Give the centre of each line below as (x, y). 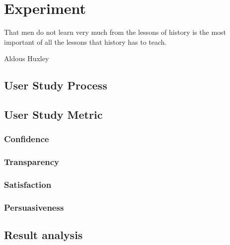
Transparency (32, 162)
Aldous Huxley (27, 58)
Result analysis (43, 235)
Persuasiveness (34, 207)
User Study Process (56, 85)
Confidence (27, 139)
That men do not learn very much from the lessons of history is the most (115, 32)
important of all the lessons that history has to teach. (85, 41)
